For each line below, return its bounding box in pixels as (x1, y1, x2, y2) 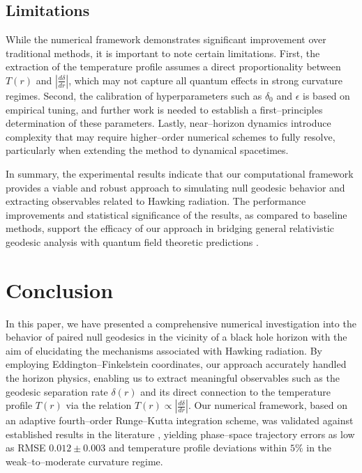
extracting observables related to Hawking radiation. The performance (6, 194, 306, 208)
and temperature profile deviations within (108, 440, 287, 455)
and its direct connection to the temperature (140, 384, 331, 398)
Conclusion (6, 275, 114, 304)
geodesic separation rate (6, 384, 108, 398)
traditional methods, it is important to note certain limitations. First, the (6, 45, 320, 60)
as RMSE (6, 440, 46, 455)
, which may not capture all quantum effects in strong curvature (68, 72, 342, 87)
